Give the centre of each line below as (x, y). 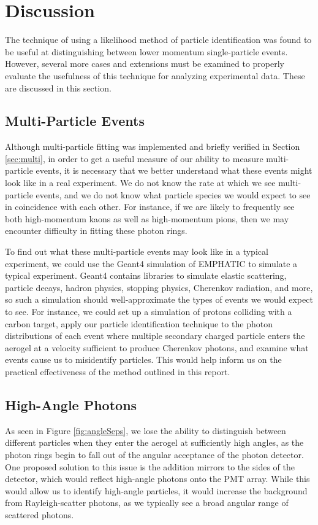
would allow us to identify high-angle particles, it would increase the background (156, 490)
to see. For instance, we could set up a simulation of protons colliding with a (149, 312)
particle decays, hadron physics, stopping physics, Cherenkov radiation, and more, (159, 287)
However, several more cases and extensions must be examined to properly (145, 64)
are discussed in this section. (58, 87)
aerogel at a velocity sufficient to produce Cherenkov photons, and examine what (157, 347)
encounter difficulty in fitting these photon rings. (96, 231)
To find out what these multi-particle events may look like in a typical (137, 251)
